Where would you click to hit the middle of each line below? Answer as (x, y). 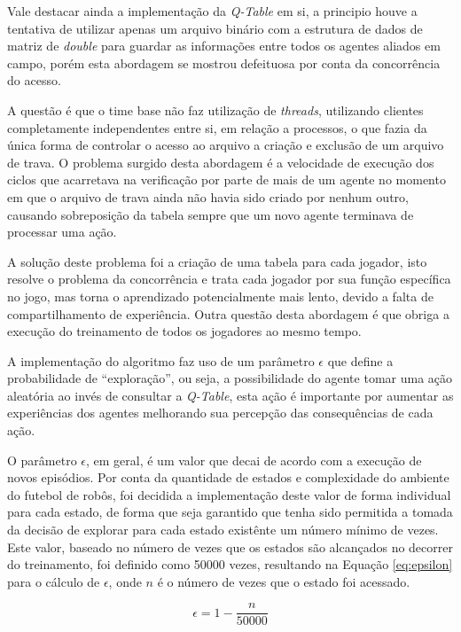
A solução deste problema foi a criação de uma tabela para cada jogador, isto (217, 261)
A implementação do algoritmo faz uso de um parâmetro (161, 360)
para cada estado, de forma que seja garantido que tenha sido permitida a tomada (230, 512)
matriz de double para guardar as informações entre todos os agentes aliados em (224, 46)
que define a (360, 360)
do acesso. (34, 80)
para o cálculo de (54, 581)
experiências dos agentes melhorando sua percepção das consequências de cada (220, 413)
